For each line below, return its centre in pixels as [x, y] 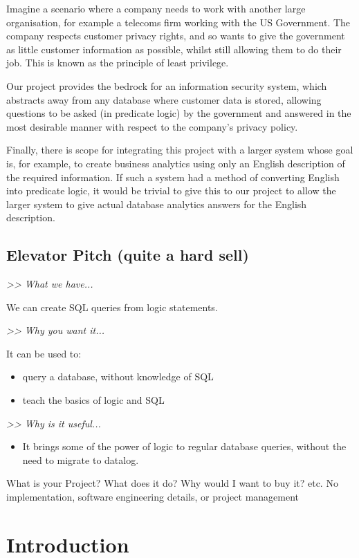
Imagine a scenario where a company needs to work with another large [156, 8]
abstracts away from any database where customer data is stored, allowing [164, 99]
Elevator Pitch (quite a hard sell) [128, 255]
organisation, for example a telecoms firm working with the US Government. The [178, 22]
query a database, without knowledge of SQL [118, 376]
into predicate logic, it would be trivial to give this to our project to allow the [171, 190]
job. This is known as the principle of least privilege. [118, 63]
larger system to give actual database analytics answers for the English [157, 204]
